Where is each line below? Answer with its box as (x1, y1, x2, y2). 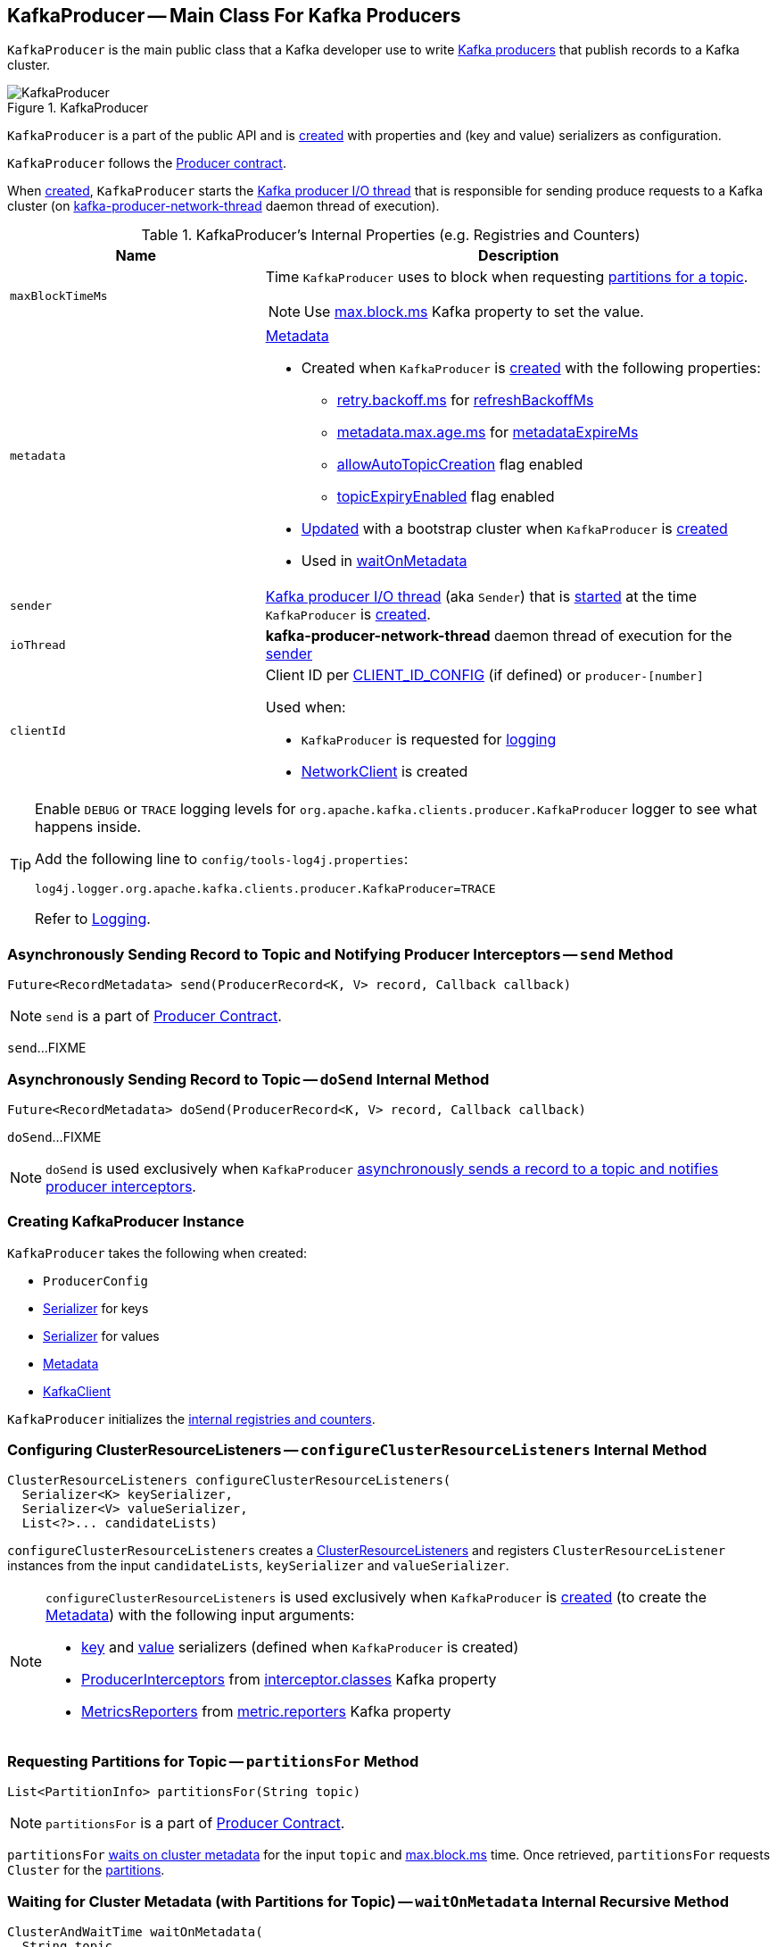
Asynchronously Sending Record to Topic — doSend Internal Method (7, 1069, 490, 1088)
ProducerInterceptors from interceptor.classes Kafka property (81, 1670, 497, 1689)
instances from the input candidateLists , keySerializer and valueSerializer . (7, 1558, 509, 1574)
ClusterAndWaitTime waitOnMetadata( (7, 1924, 263, 1939)
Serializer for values (43, 1327, 160, 1344)
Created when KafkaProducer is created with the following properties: (301, 359, 761, 378)
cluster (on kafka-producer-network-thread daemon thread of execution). (7, 198, 440, 214)
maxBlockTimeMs (10, 288, 108, 303)
